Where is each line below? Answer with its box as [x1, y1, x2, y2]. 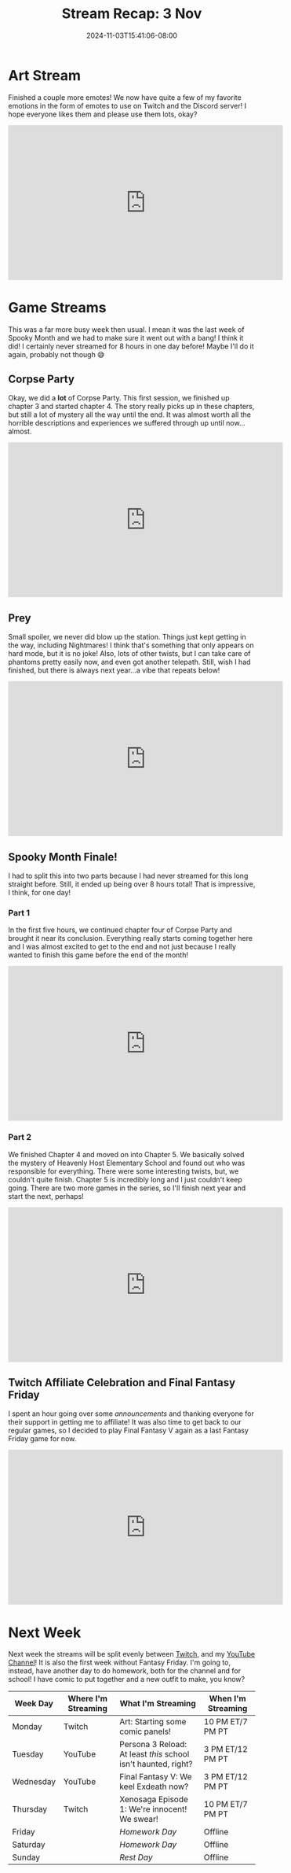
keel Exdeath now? [119, 1781, 189, 1792]
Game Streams [8, 298, 107, 316]
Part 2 [8, 1132, 32, 1143]
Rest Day [119, 1852, 153, 1863]
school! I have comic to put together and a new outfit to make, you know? [8, 1675, 246, 1684]
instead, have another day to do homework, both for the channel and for [8, 1666, 242, 1676]
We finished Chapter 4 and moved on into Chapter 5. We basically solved [8, 1149, 245, 1159]
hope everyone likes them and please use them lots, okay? [8, 109, 198, 119]
